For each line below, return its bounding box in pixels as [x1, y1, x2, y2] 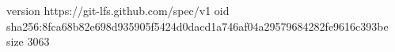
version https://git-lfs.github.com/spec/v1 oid [6, 2, 230, 18]
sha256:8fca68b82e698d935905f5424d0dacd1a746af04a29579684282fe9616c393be [6, 17, 389, 34]
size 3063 [6, 33, 50, 50]
